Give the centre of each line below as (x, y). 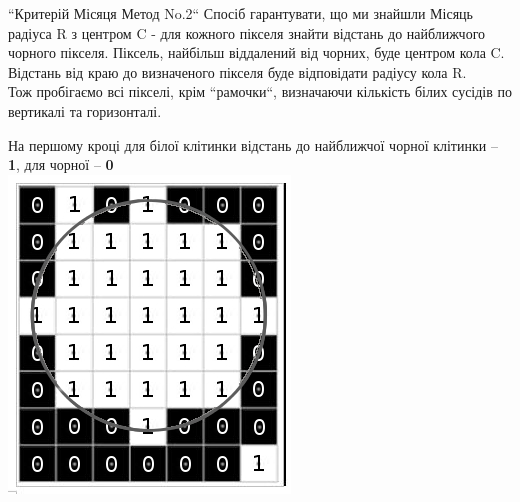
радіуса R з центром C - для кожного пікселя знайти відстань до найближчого (247, 32)
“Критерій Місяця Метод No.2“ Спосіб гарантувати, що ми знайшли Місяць (240, 13)
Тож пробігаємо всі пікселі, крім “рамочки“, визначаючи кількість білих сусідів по (260, 91)
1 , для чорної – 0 (61, 164)
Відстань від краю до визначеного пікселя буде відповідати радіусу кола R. (237, 71)
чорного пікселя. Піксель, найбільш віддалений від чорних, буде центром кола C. (256, 52)
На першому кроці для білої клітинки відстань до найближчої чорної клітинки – (253, 144)
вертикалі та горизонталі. (85, 110)
